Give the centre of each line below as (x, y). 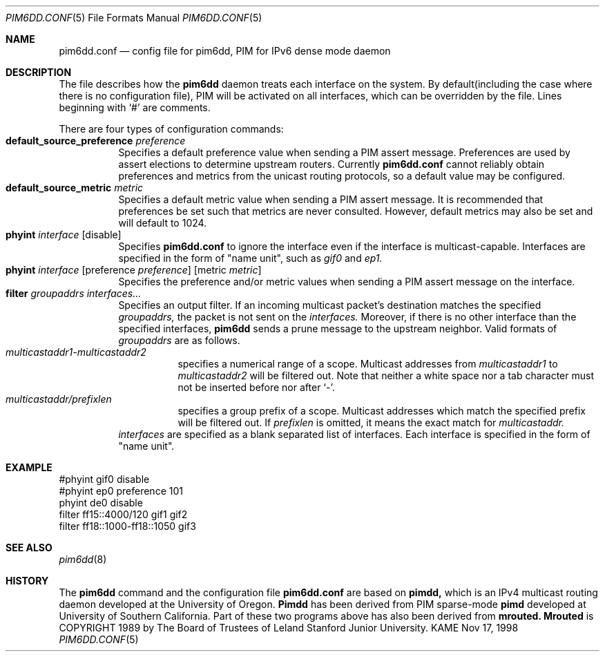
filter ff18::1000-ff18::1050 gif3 (127, 526)
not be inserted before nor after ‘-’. (256, 387)
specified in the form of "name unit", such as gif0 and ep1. (250, 258)
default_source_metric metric (75, 188)
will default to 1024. (163, 223)
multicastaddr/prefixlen (59, 399)
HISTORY (27, 581)
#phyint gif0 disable (104, 479)
